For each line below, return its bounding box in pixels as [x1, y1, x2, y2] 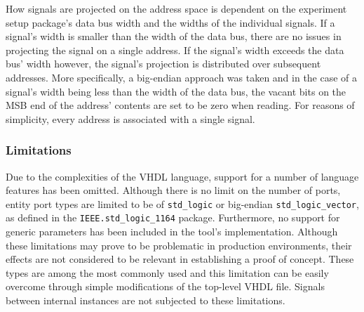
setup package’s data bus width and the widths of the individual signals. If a [6, 15, 335, 30]
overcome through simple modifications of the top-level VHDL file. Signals [6, 279, 325, 294]
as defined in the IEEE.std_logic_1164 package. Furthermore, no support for [6, 210, 340, 225]
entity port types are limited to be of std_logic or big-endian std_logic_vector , [6, 196, 359, 211]
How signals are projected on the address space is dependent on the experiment [6, 1, 347, 15]
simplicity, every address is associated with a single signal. [6, 111, 255, 126]
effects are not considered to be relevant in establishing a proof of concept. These [6, 252, 354, 266]
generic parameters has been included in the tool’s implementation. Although [6, 224, 338, 239]
